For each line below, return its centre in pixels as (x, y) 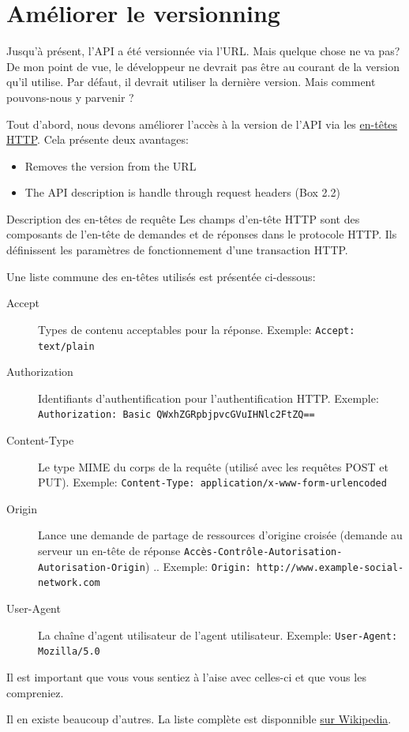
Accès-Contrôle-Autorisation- (263, 552)
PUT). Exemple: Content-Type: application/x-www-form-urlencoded (212, 482)
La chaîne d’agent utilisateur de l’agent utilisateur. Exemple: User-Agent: (218, 634)
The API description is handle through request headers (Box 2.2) (182, 192)
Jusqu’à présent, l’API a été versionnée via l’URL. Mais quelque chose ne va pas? (203, 51)
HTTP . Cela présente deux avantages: (98, 139)
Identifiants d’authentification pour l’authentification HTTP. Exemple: (208, 398)
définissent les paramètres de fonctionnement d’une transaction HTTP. (177, 250)
